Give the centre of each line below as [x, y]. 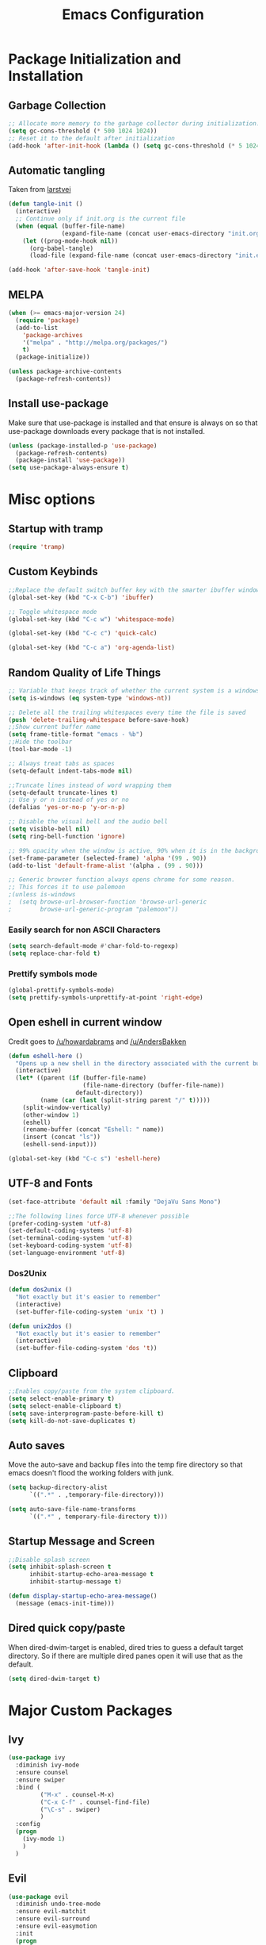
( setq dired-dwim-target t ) [55, 1678]
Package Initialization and [95, 59]
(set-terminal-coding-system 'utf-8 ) [70, 1238]
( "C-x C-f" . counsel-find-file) [95, 1802]
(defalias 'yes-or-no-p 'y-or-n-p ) [67, 808]
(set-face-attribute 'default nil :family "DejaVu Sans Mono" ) [115, 1202]
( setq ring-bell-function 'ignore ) [67, 836]
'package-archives [53, 335]
